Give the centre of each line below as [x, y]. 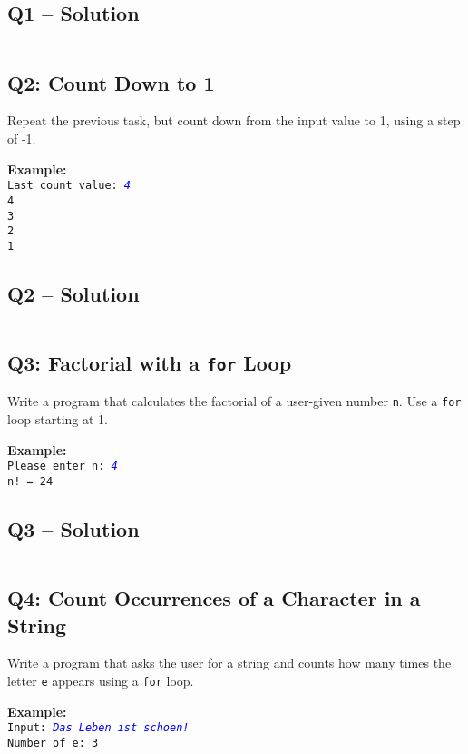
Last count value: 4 [69, 186]
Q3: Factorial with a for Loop [150, 363]
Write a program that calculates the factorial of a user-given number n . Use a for [234, 401]
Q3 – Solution [73, 529]
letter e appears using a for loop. [101, 680]
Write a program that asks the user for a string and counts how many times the [229, 663]
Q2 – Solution [73, 293]
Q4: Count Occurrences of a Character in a [214, 598]
